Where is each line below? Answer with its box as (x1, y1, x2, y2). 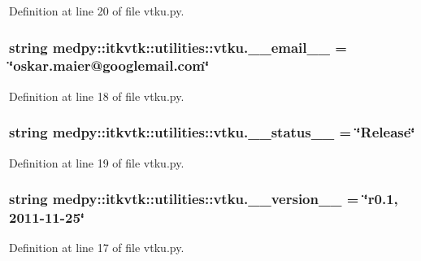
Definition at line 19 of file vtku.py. (9, 154, 184, 171)
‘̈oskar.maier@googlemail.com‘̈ (9, 55, 210, 76)
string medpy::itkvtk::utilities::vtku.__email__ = (9, 37, 347, 57)
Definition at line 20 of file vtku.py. (9, 2, 184, 19)
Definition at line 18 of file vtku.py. (9, 87, 184, 104)
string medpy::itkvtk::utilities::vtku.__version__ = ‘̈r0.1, (9, 189, 398, 209)
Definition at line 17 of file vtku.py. (9, 239, 184, 256)
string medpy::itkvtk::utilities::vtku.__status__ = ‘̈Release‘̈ (9, 122, 415, 142)
